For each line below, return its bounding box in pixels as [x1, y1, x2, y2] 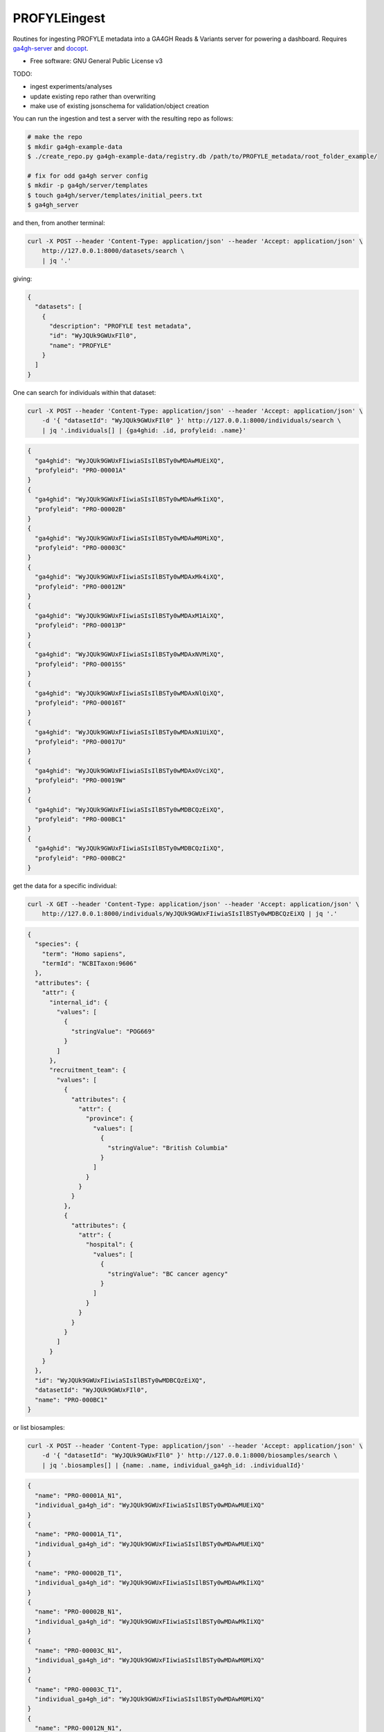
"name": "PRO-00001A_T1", [35, 1530, 122, 1538]
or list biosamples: [12, 1424, 65, 1432]
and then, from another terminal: [12, 218, 105, 227]
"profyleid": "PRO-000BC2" [35, 854, 127, 862]
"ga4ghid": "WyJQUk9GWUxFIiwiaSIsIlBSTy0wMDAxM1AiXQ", [35, 612, 225, 619]
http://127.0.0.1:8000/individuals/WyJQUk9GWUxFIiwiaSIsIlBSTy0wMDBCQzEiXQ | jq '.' [42, 910, 338, 918]
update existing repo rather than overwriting [30, 92, 156, 100]
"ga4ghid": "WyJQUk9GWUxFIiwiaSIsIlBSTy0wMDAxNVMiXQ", [35, 651, 225, 658]
